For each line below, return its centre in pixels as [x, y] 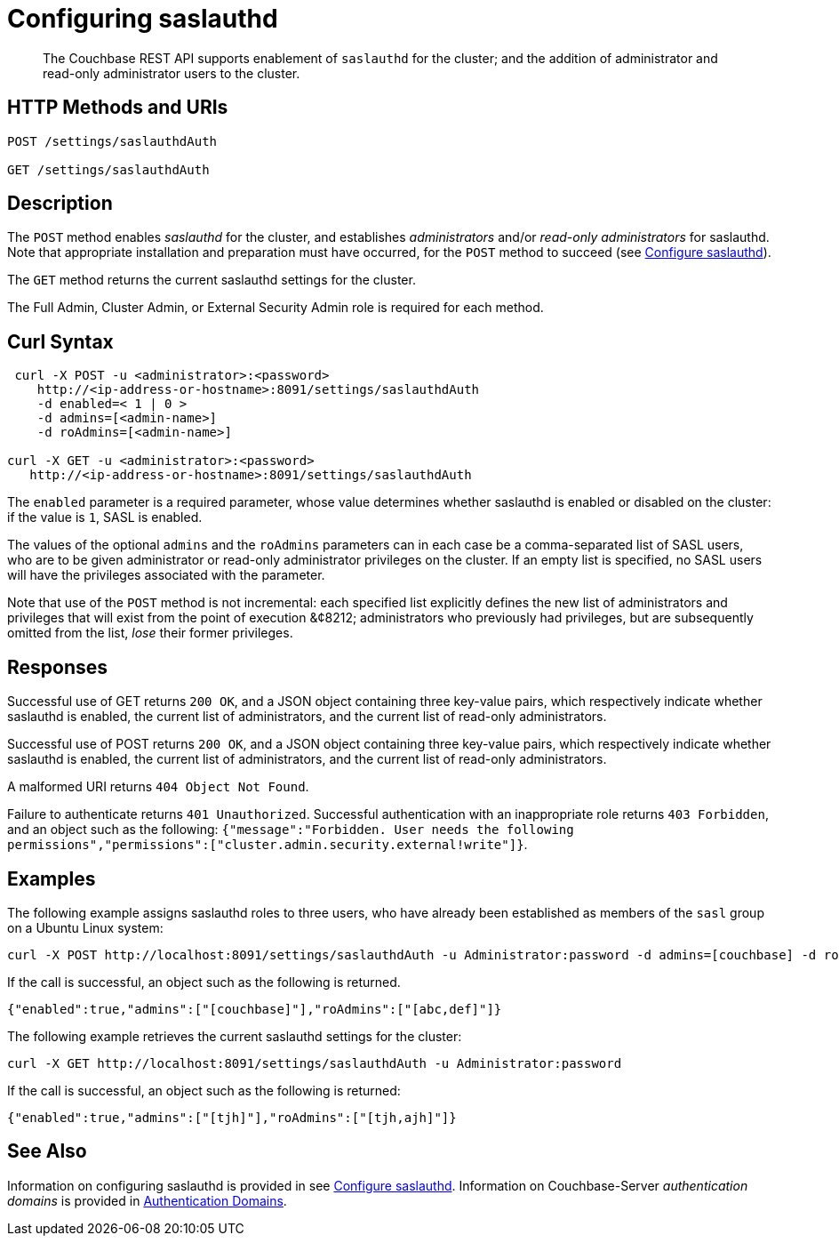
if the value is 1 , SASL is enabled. [105, 517]
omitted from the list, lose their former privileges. [150, 633]
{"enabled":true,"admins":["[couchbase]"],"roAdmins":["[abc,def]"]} [255, 1009]
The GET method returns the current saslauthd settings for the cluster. [212, 280]
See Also [47, 1151]
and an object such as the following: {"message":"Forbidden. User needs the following [291, 830]
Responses [58, 667]
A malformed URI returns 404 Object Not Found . [158, 787]
